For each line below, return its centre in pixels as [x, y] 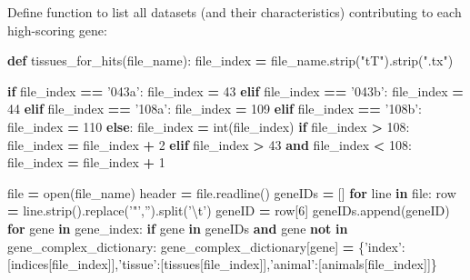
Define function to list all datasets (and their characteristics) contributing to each [235, 12]
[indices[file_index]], [63, 264]
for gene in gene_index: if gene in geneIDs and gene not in [178, 228]
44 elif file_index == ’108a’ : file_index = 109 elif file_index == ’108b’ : [215, 109]
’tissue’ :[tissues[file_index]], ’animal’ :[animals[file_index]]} [278, 264]
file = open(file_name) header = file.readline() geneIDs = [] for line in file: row [232, 192]
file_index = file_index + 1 [86, 162]
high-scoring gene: [57, 30]
